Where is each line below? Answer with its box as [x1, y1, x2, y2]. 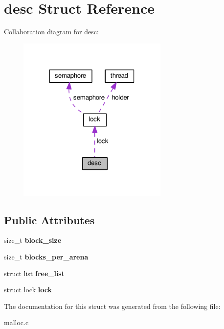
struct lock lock [4, 284, 52, 295]
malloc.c [4, 317, 29, 328]
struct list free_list [4, 268, 65, 278]
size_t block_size [4, 235, 62, 245]
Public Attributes [4, 212, 95, 227]
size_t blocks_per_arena [4, 252, 89, 262]
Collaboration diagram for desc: [4, 26, 99, 37]
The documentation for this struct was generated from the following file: [4, 301, 221, 311]
